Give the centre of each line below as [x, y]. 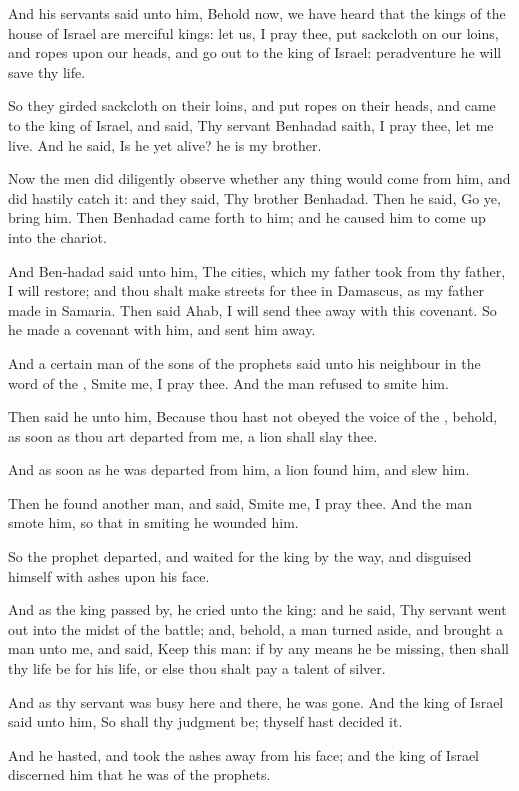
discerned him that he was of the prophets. [139, 774]
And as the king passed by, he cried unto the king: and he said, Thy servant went [257, 609]
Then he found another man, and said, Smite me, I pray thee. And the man [240, 502]
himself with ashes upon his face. [109, 575]
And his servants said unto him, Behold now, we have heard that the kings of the [257, 13]
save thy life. [47, 71]
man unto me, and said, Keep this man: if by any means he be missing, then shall [258, 648]
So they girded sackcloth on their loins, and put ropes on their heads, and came [252, 105]
